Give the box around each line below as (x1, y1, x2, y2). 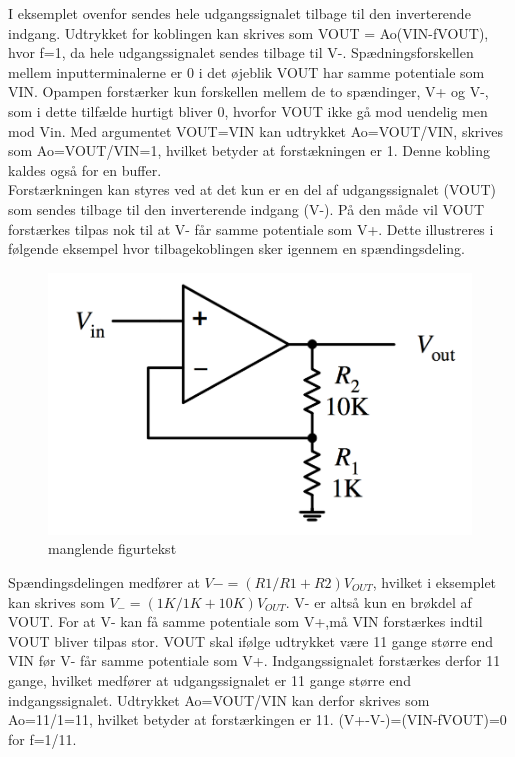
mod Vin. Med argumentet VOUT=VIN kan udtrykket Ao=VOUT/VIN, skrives (8, 120, 503, 141)
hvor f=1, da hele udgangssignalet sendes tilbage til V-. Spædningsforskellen (8, 42, 474, 63)
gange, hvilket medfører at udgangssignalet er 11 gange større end (8, 670, 411, 690)
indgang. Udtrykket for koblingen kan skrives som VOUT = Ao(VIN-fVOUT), (8, 22, 489, 43)
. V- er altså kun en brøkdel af (285, 591, 472, 612)
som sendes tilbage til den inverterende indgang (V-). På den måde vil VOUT (8, 198, 485, 219)
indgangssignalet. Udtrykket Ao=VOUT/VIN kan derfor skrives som (8, 689, 430, 710)
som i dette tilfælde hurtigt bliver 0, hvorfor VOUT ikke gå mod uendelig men (8, 100, 488, 121)
